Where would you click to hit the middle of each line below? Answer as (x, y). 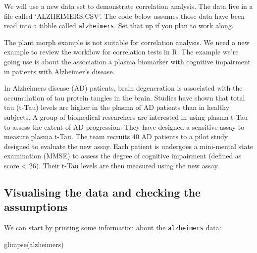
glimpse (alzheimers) (34, 244)
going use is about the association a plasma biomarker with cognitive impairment (127, 61)
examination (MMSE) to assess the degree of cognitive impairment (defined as (123, 156)
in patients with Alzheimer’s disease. (59, 71)
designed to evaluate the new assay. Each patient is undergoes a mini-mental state (129, 146)
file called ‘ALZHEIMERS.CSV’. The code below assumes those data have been (124, 16)
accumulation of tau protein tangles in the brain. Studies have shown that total (125, 97)
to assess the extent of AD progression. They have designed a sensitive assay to (124, 126)
